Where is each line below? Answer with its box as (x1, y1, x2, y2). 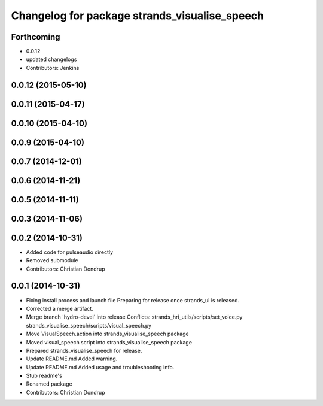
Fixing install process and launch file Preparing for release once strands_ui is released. (26, 296, 240, 304)
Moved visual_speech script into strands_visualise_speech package (26, 338, 193, 346)
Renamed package (26, 380, 72, 387)
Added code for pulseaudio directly (26, 249, 114, 256)
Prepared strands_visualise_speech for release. (26, 347, 142, 354)
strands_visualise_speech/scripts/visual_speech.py (26, 322, 152, 329)
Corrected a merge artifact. (26, 305, 94, 312)
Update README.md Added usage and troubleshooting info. (26, 363, 175, 371)
